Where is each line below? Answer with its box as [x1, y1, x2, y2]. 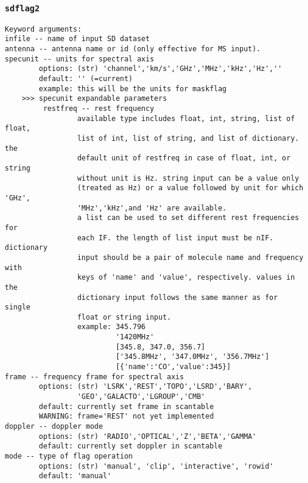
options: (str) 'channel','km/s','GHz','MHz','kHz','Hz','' [39, 64, 282, 73]
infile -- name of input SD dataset [5, 35, 150, 44]
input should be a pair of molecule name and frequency [77, 253, 304, 262]
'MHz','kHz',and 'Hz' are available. [77, 203, 227, 212]
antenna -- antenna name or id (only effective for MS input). [5, 45, 261, 54]
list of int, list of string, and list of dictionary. [77, 134, 299, 143]
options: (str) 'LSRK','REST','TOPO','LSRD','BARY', [39, 382, 253, 391]
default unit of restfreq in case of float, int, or [77, 154, 291, 163]
